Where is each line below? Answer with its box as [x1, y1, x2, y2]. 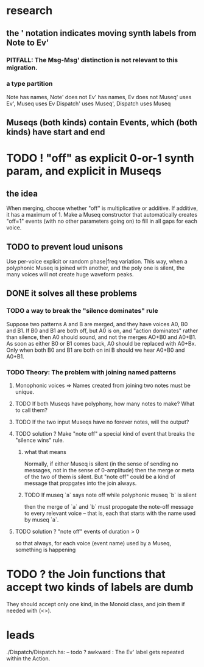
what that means [24, 448, 67, 455]
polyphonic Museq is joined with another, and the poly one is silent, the [6, 264, 185, 271]
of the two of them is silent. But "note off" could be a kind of [24, 473, 175, 480]
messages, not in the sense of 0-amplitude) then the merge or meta [24, 466, 195, 473]
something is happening [15, 546, 76, 553]
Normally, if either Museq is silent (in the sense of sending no [24, 460, 178, 467]
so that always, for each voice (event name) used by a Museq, [15, 539, 172, 547]
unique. [15, 388, 35, 396]
